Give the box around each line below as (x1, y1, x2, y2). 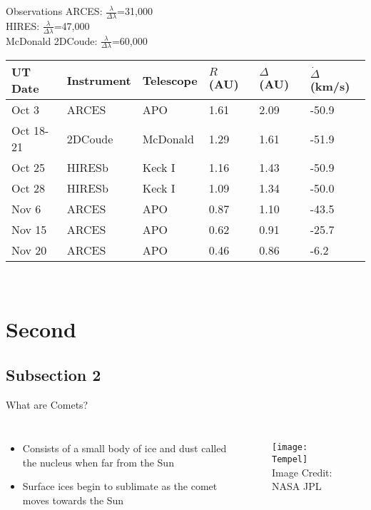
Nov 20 (11, 242, 47, 259)
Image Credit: (272, 464, 332, 479)
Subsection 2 (6, 363, 101, 385)
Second (6, 315, 76, 344)
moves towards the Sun (22, 493, 124, 508)
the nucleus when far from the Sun (22, 454, 174, 469)
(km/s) (310, 77, 350, 94)
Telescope (142, 71, 198, 88)
